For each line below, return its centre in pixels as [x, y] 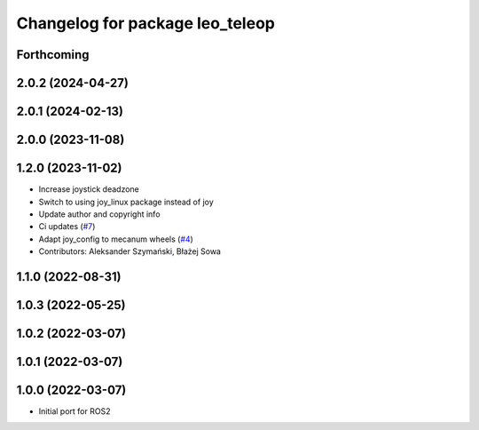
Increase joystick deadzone [89, 189]
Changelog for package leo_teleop [145, 23]
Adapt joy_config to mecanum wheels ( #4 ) [116, 239]
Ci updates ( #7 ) [67, 227]
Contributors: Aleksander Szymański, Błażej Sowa [130, 251]
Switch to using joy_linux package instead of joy [126, 202]
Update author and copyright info [99, 214]
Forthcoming [53, 55]
